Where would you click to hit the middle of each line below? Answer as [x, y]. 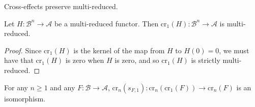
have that [19, 60]
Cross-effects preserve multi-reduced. [61, 6]
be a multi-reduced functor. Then [106, 23]
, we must [234, 50]
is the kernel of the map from [119, 50]
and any [63, 87]
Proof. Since [23, 50]
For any [16, 87]
